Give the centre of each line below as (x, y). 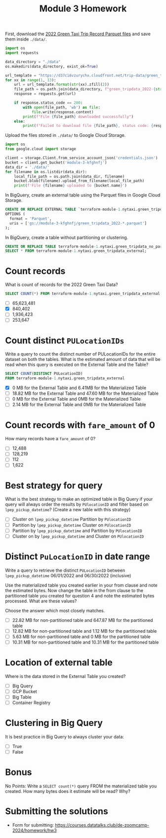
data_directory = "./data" (33, 62)
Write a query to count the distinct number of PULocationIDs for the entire (80, 354)
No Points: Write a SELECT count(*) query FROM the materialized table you (81, 786)
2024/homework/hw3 (34, 830)
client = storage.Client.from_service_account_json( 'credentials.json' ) (82, 158)
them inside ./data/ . (26, 39)
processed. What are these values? (41, 601)
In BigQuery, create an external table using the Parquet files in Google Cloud (83, 195)
